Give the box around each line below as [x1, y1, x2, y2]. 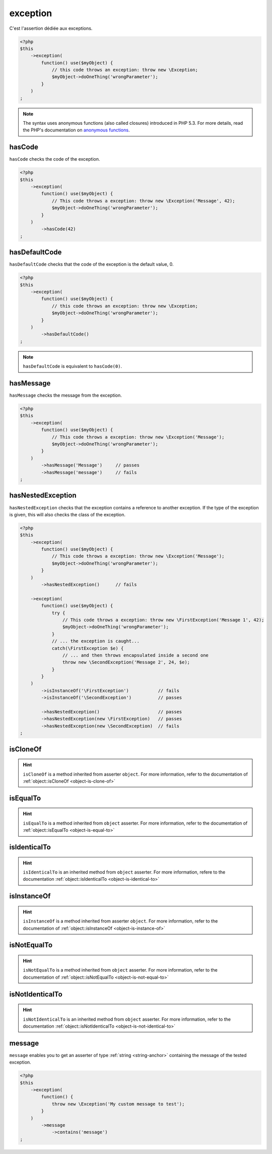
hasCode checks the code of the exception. [9, 156, 100, 162]
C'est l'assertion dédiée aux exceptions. [9, 25, 93, 31]
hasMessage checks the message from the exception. [9, 392, 122, 399]
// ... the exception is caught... [51, 638, 140, 644]
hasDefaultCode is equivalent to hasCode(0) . [23, 363, 122, 369]
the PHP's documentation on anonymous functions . [23, 127, 130, 133]
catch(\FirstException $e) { [51, 645, 124, 651]
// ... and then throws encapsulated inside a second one [62, 652, 209, 658]
